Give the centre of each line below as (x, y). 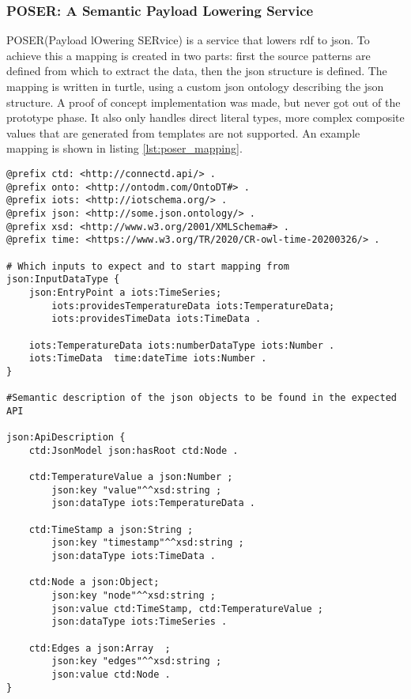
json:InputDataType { (63, 280)
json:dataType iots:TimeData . (134, 556)
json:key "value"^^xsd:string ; (137, 490)
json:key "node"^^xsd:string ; (134, 595)
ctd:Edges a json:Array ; (100, 648)
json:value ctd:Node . (111, 674)
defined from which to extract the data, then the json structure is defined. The (197, 71)
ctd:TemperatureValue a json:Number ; (131, 477)
